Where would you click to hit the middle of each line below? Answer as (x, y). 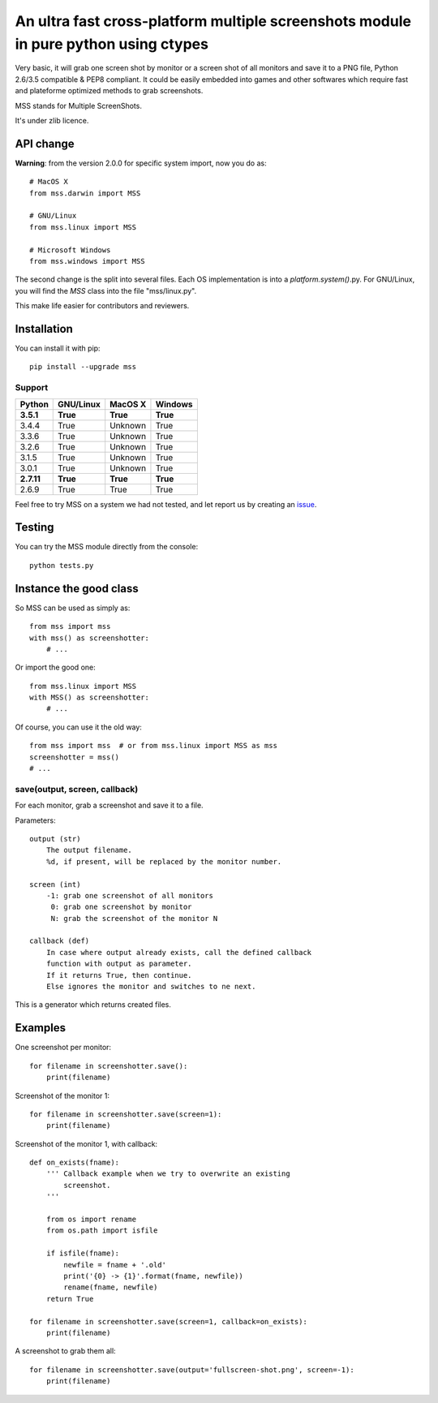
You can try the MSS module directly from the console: (107, 547)
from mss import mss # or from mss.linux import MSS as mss (153, 746)
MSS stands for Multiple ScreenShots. (78, 105)
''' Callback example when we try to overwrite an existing (168, 1174)
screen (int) (55, 884)
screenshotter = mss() (75, 757)
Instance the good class (77, 588)
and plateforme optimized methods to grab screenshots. (109, 91)
